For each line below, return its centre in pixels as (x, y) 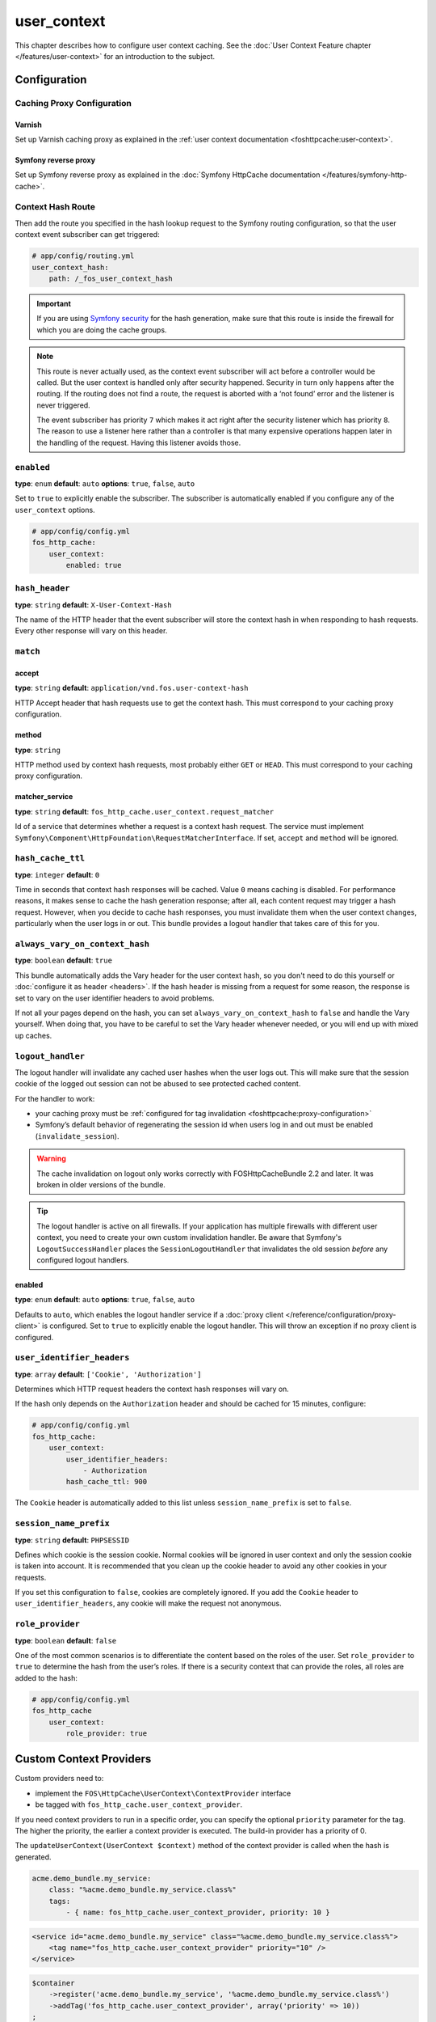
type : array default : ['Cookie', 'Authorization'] (108, 1374)
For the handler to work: (55, 1098)
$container (53, 1983)
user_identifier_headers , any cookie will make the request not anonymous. (148, 1603)
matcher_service (44, 797)
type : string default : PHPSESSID (72, 1540)
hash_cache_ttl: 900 (107, 1482)
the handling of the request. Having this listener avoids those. (139, 442)
